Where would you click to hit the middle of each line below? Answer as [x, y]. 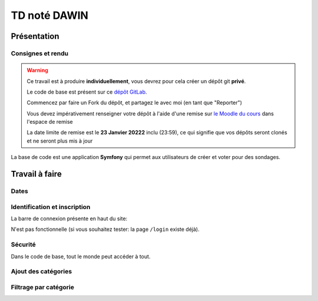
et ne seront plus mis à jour [60, 141]
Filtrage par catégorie [43, 287]
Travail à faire [36, 174]
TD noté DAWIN [49, 15]
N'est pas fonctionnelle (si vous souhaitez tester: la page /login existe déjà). [105, 229]
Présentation [35, 36]
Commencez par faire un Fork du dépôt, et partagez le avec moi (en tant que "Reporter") [135, 102]
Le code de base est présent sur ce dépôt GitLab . [87, 92]
